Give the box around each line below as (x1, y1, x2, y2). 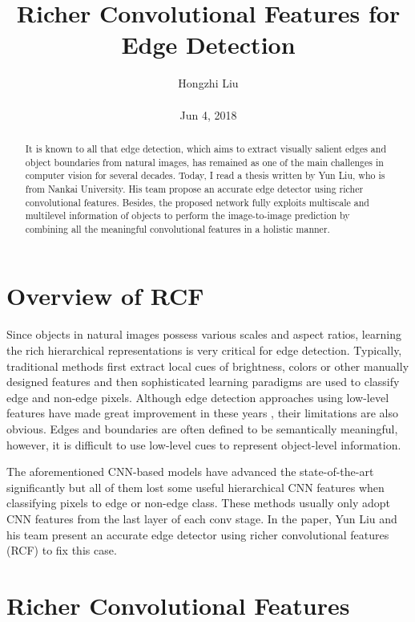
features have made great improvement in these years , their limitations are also (6, 405, 399, 421)
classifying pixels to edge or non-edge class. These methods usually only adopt (6, 494, 390, 511)
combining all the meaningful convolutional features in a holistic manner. (25, 222, 330, 235)
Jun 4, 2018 (179, 106, 237, 123)
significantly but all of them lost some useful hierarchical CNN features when (6, 478, 385, 495)
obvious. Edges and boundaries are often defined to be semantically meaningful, (6, 420, 398, 437)
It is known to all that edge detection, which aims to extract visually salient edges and (25, 141, 386, 155)
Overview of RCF (6, 279, 204, 312)
